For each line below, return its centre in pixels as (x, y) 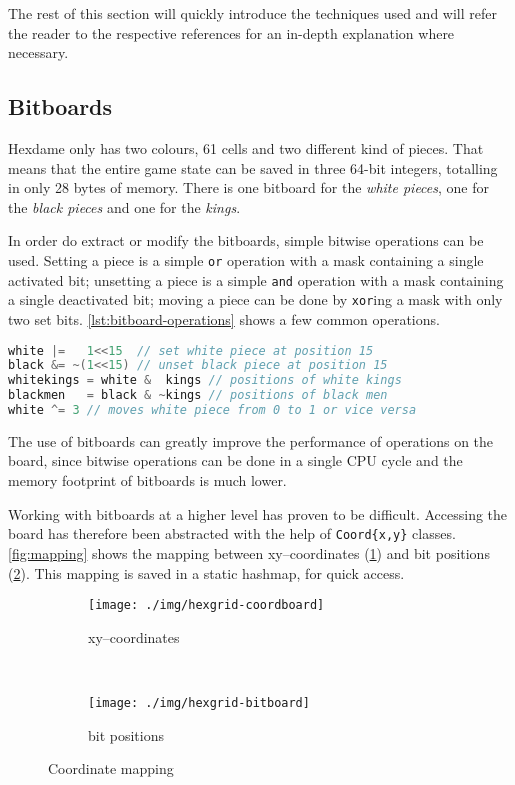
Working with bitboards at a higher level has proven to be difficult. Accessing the (258, 513)
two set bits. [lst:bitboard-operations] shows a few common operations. (224, 318)
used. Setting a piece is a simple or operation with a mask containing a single (246, 259)
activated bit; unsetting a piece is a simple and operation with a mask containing (256, 279)
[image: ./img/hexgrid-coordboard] (206, 605)
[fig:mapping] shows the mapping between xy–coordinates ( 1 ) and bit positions (249, 552)
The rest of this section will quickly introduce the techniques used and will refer (252, 13)
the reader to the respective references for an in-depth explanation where (231, 32)
